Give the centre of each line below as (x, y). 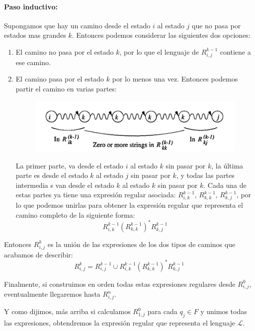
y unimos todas (224, 311)
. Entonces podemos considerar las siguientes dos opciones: (161, 35)
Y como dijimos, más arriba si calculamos (67, 311)
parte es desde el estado (52, 175)
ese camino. (33, 62)
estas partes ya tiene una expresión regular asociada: (96, 195)
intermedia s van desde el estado (65, 185)
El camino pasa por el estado (60, 79)
